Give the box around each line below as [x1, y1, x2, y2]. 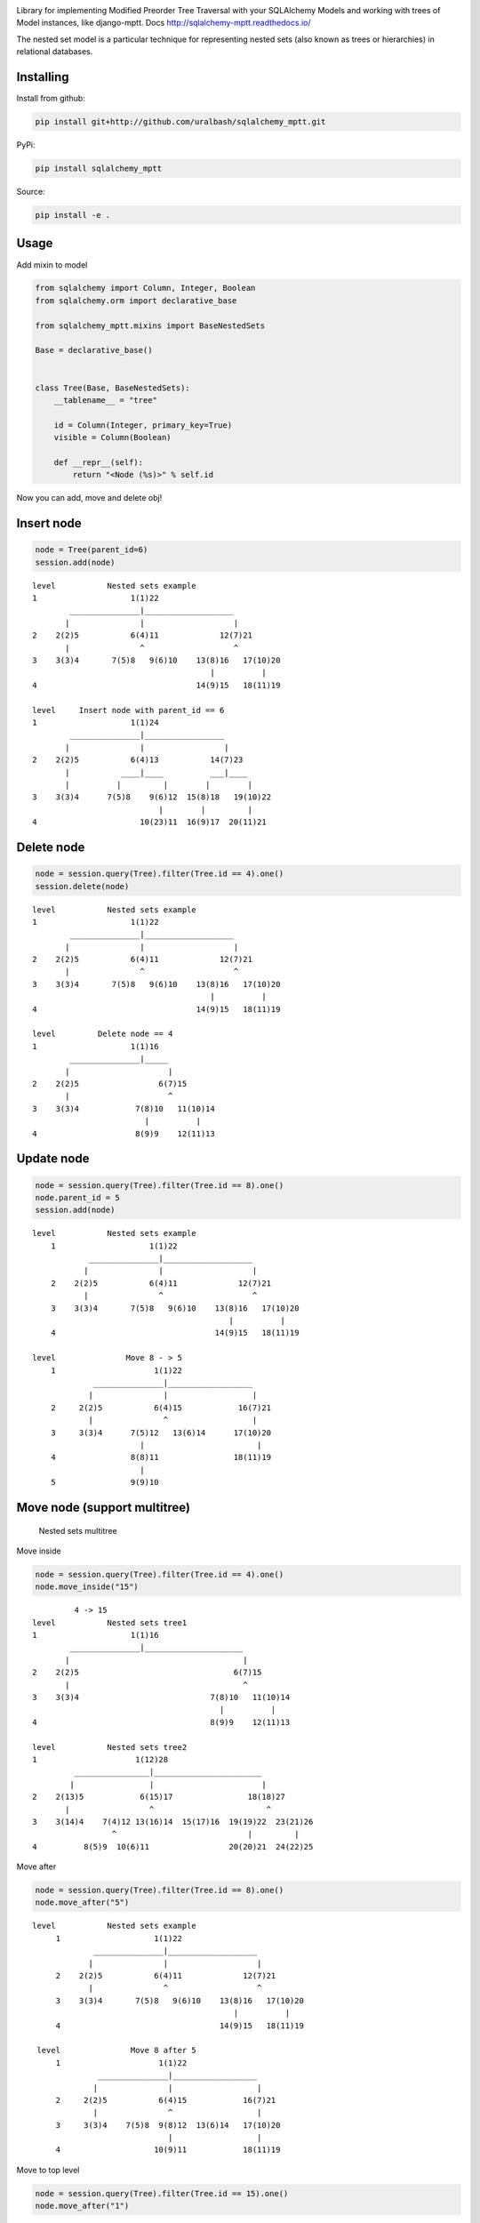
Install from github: [16, 93, 86, 104]
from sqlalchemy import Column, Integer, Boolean [35, 283, 256, 293]
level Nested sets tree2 [32, 1742, 188, 1752]
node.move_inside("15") [35, 1582, 140, 1592]
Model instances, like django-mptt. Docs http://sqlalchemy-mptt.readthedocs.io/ [16, 18, 311, 28]
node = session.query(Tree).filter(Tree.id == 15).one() [35, 2188, 289, 2198]
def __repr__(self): [53, 457, 144, 467]
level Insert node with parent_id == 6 [32, 705, 225, 715]
